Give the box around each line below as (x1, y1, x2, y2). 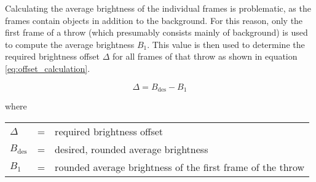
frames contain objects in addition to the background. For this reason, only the (5, 14, 303, 26)
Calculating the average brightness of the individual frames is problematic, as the (5, 2, 311, 14)
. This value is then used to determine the (147, 38, 305, 50)
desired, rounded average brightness (55, 141, 208, 156)
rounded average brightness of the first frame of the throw (55, 159, 304, 174)
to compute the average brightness (5, 38, 135, 50)
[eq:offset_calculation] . (5, 61, 90, 74)
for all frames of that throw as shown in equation (112, 50, 298, 63)
